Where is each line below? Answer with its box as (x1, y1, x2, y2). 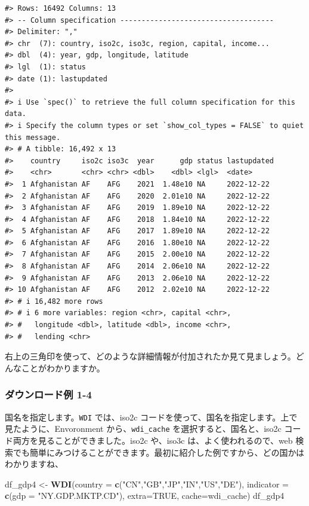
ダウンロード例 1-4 (5, 387, 92, 402)
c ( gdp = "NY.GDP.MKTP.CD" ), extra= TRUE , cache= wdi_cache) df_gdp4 (5, 489, 285, 502)
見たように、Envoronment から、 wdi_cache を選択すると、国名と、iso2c (5, 422, 282, 435)
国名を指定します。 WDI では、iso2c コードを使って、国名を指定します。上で (5, 410, 298, 423)
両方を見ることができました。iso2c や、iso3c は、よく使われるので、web (13, 434, 293, 446)
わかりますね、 (5, 458, 63, 470)
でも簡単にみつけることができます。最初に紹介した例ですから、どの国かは (13, 446, 305, 458)
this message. (5, 133, 61, 142)
